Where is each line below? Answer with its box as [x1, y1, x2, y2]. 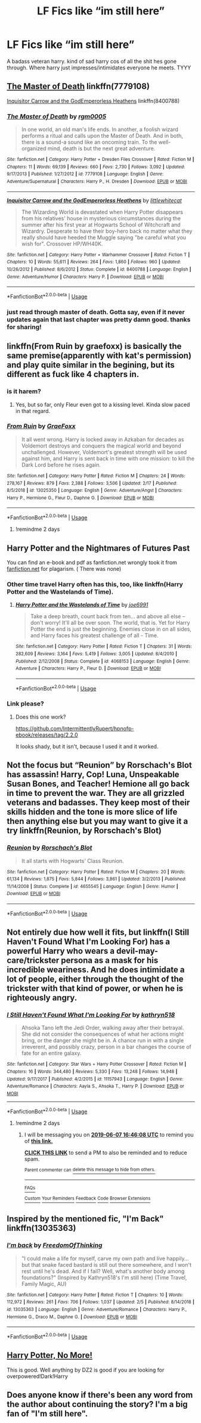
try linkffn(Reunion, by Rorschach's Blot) [7, 826, 162, 836]
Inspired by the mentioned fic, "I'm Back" [7, 1214, 164, 1224]
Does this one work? [15, 713, 66, 720]
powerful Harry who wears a [7, 946, 115, 956]
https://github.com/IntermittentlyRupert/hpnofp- [15, 725, 134, 732]
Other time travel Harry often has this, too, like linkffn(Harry [7, 580, 184, 588]
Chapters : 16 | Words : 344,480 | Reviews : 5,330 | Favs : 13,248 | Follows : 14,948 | [7, 1069, 178, 1075]
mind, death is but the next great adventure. [47, 145, 156, 152]
